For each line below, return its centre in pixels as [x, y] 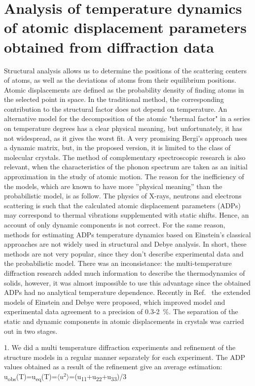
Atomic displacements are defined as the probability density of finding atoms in [124, 89]
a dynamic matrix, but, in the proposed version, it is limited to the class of [117, 147]
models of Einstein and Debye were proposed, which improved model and [115, 302]
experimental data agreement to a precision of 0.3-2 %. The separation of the [121, 311]
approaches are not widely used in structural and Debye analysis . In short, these [125, 244]
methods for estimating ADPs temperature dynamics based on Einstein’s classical [127, 234]
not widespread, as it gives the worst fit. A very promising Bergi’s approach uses [126, 138]
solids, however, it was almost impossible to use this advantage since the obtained [127, 282]
